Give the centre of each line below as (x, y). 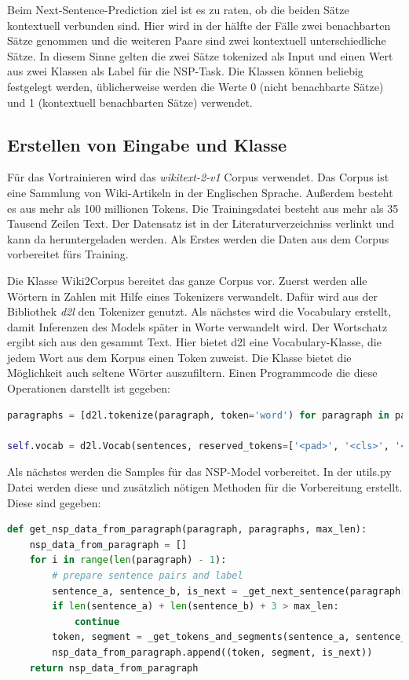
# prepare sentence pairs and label (148, 576)
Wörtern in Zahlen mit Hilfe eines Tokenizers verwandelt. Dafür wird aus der (193, 296)
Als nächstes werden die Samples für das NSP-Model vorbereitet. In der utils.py (199, 472)
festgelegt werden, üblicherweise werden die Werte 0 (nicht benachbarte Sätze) (195, 86)
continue (97, 622)
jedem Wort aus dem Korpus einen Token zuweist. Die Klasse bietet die (179, 357)
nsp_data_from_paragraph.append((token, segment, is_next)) (212, 652)
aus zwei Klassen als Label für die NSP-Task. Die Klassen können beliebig (185, 71)
